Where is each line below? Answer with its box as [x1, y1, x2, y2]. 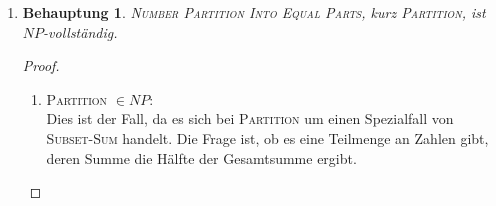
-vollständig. [43, 21, 118, 42]
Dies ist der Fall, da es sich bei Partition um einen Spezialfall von [46, 108, 454, 129]
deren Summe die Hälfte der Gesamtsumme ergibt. [46, 147, 357, 168]
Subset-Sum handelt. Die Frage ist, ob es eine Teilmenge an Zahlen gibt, [46, 127, 489, 148]
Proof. [22, 55, 60, 76]
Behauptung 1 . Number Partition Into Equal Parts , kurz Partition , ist [22, 2, 486, 22]
